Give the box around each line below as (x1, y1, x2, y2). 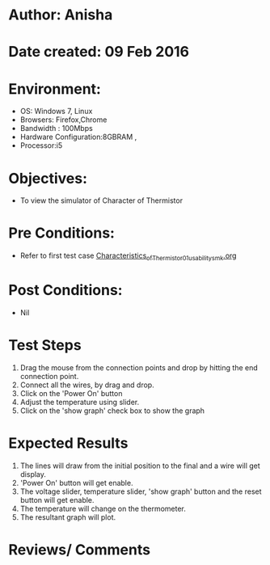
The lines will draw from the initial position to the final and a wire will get (19, 461, 260, 470)
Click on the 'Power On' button (19, 388, 123, 398)
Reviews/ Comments (8, 540, 151, 559)
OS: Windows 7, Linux (19, 107, 93, 116)
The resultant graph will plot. (19, 512, 116, 522)
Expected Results (8, 434, 129, 453)
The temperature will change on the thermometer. (19, 504, 186, 513)
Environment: (8, 79, 101, 98)
